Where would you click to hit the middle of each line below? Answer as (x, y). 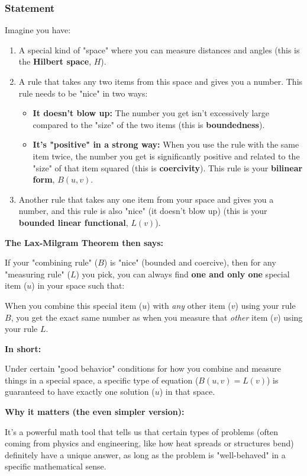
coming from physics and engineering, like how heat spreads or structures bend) (149, 443)
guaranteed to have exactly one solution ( (80, 392)
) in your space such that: (78, 285)
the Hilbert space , (55, 61)
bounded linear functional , (73, 222)
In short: (23, 348)
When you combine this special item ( (74, 305)
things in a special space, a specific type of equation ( (102, 380)
